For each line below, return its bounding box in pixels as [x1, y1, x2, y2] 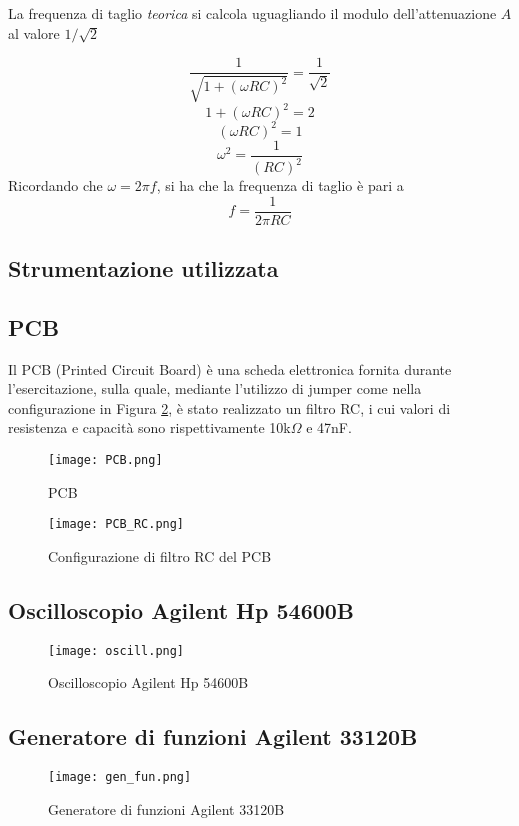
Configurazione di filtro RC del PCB [48, 545, 272, 566]
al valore [8, 22, 60, 43]
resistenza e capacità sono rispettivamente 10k [8, 417, 291, 438]
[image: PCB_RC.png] [48, 517, 185, 532]
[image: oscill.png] [48, 643, 185, 658]
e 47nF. [306, 417, 352, 438]
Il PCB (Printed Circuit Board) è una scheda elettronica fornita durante [8, 358, 452, 379]
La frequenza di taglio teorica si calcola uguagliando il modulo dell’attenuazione [8, 3, 497, 23]
